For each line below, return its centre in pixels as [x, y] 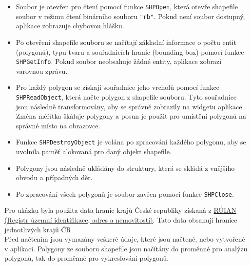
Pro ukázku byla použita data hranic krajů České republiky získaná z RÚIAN [120, 210]
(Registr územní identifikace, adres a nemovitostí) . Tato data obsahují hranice [121, 220]
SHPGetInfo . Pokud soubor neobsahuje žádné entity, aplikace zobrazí [119, 61]
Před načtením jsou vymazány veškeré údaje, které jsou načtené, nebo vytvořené [125, 239]
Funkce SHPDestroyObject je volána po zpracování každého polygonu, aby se [131, 142]
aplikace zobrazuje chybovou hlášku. [70, 26]
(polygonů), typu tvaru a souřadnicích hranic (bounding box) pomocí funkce [130, 51]
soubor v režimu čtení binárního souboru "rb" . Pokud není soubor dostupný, [130, 16]
